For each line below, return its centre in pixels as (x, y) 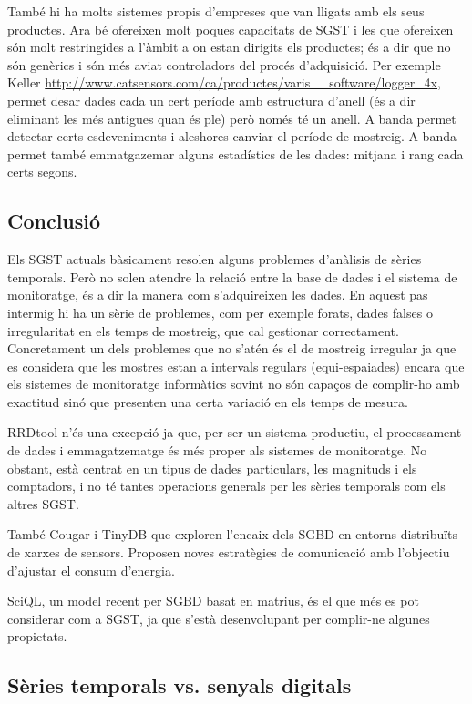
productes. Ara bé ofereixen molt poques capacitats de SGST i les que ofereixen (231, 29)
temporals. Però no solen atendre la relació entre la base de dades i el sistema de (232, 276)
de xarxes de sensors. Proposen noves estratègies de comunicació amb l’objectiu (229, 552)
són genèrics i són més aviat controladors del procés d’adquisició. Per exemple (224, 64)
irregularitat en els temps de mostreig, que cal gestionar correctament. (203, 330)
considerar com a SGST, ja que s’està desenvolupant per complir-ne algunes (219, 618)
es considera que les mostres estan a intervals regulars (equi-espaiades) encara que (236, 366)
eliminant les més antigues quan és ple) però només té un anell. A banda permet (232, 118)
